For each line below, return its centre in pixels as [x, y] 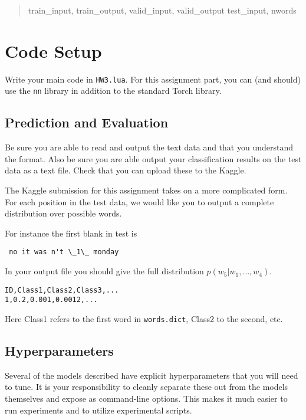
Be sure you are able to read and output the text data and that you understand [149, 147]
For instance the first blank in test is [71, 233]
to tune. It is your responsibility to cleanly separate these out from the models [147, 387]
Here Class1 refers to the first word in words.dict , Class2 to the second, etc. [144, 318]
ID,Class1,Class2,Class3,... [62, 290]
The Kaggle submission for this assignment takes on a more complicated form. [146, 190]
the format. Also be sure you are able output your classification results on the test [153, 158]
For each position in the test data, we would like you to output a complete [139, 201]
